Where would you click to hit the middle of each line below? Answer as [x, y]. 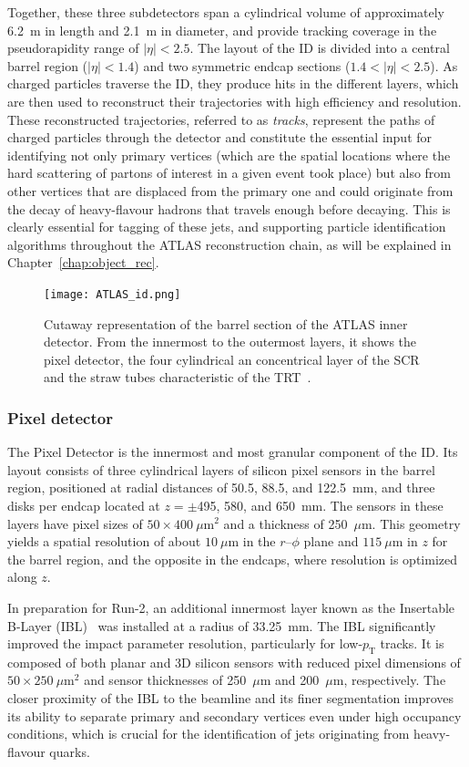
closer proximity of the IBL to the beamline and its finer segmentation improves [231, 698]
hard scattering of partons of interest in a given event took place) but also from [229, 173]
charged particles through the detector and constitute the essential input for [220, 137]
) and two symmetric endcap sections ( [242, 65]
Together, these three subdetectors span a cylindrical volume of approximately [226, 12]
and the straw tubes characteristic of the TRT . [178, 377]
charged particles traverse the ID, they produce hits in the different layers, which [233, 83]
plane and [331, 541]
